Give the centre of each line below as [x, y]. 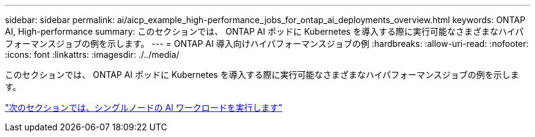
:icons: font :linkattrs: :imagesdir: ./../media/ [92, 54]
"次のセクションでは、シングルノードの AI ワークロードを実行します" [144, 107]
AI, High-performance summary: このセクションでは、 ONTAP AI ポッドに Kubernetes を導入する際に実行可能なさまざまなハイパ [264, 31]
